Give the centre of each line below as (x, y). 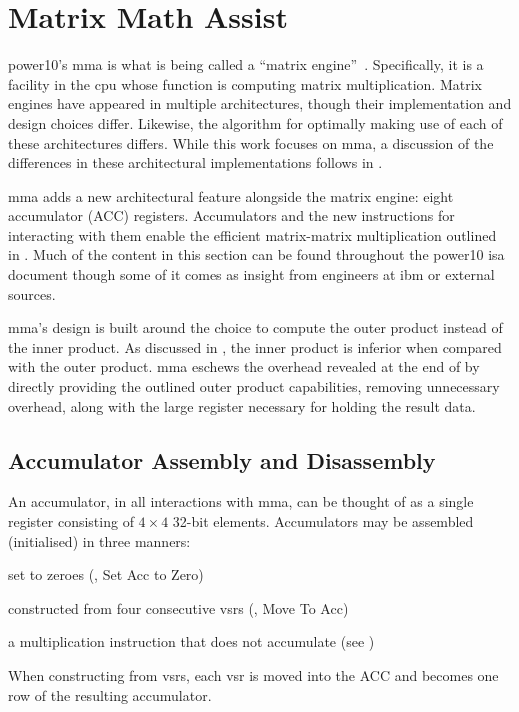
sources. (32, 293)
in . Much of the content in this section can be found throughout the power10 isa (256, 254)
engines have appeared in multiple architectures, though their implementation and (260, 103)
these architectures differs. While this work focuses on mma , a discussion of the (251, 142)
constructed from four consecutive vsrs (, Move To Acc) (178, 607)
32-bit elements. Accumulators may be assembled (323, 521)
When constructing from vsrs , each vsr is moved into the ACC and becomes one (253, 674)
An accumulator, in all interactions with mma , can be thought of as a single (241, 501)
